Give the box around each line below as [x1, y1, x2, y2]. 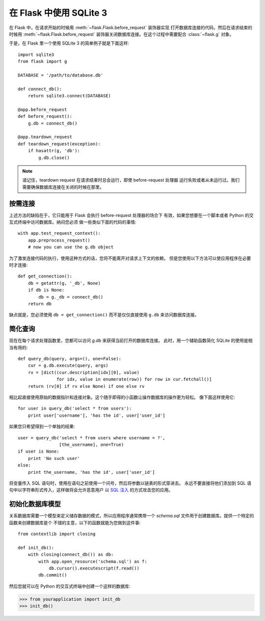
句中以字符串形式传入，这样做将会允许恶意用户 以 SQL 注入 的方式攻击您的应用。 [9, 487, 173, 493]
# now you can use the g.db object [27, 244, 114, 250]
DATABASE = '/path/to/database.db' [18, 72, 104, 78]
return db [27, 301, 52, 306]
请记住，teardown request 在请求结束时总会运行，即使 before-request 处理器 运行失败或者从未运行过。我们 [22, 177, 240, 183]
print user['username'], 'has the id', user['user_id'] [27, 412, 165, 418]
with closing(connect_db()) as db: [27, 552, 114, 557]
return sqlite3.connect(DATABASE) [27, 93, 111, 99]
